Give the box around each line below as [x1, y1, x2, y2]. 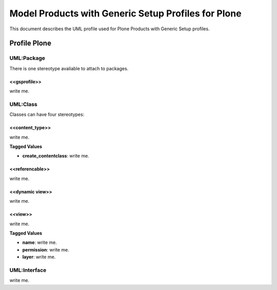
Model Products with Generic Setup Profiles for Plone [9, 8, 242, 19]
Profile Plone [9, 39, 51, 48]
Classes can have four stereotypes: [9, 111, 85, 118]
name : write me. [22, 239, 57, 246]
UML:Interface [9, 266, 47, 274]
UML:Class [9, 101, 38, 108]
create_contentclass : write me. [22, 153, 89, 159]
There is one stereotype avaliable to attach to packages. [9, 65, 129, 71]
